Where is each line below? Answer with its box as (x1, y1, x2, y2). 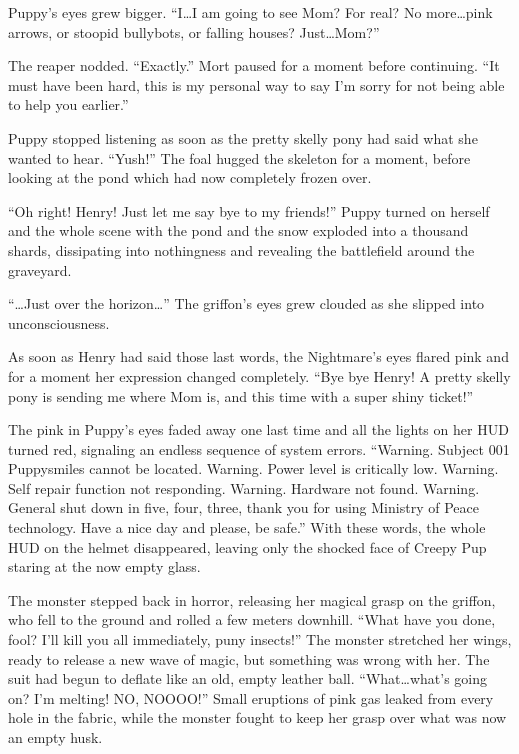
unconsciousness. (8, 312, 110, 333)
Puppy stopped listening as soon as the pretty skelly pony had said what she (8, 127, 478, 148)
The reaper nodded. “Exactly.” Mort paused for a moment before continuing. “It (8, 55, 500, 76)
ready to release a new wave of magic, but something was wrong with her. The (8, 648, 490, 669)
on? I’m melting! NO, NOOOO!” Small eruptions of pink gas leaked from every (8, 687, 494, 708)
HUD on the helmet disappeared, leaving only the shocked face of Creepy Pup (8, 536, 487, 557)
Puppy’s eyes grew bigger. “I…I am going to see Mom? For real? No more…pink (8, 2, 493, 22)
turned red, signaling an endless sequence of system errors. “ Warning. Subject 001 (8, 438, 510, 459)
